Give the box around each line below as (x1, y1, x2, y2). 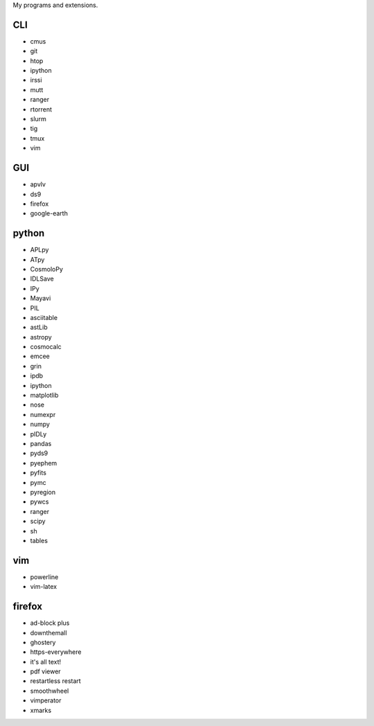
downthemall (30, 628, 67, 637)
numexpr (30, 410, 56, 418)
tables (30, 536, 48, 544)
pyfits (30, 468, 46, 477)
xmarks (30, 706, 52, 714)
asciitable (30, 313, 58, 321)
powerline (30, 572, 59, 581)
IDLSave (30, 274, 55, 283)
